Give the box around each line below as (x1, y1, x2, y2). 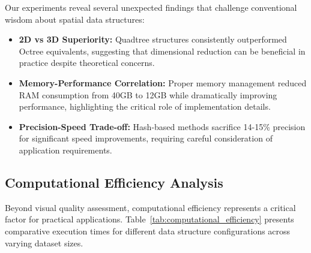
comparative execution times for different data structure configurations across (5, 224, 291, 237)
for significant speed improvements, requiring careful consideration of (19, 132, 273, 144)
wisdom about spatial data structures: (5, 13, 145, 25)
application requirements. (19, 143, 112, 156)
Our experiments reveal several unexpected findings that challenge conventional (5, 1, 297, 13)
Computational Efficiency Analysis (5, 173, 223, 191)
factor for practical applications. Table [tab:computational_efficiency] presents (5, 213, 294, 225)
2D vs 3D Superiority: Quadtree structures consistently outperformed (19, 33, 287, 46)
